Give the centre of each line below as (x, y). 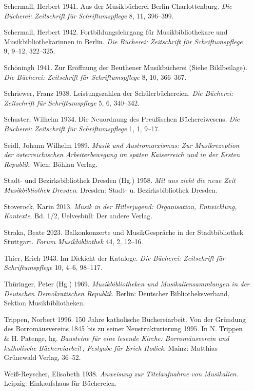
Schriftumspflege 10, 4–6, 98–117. (53, 267)
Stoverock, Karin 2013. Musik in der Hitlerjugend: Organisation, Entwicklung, (120, 206)
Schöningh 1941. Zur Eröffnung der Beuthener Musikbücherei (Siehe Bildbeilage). (126, 67)
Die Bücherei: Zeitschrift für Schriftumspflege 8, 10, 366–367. (95, 77)
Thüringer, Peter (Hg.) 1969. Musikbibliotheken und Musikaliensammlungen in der (127, 284)
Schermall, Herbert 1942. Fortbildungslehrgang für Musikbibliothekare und (116, 32)
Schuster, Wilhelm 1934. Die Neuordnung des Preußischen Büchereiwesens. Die (122, 119)
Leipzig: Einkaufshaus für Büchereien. (60, 383)
